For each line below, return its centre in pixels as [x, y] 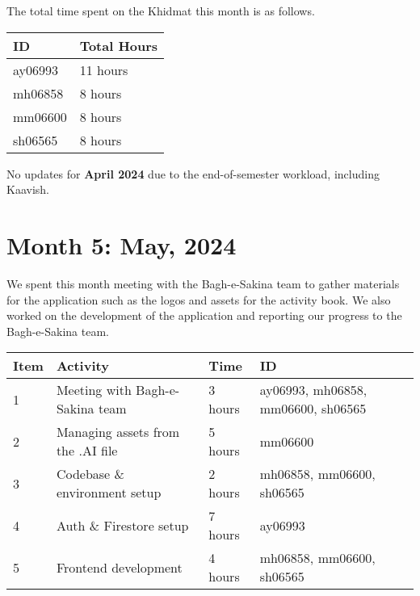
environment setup [109, 493]
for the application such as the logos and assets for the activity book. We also [199, 299]
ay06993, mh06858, [313, 390]
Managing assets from [118, 432]
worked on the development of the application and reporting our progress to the [204, 315]
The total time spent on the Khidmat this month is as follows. [161, 10]
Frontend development [119, 567]
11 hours [104, 69]
